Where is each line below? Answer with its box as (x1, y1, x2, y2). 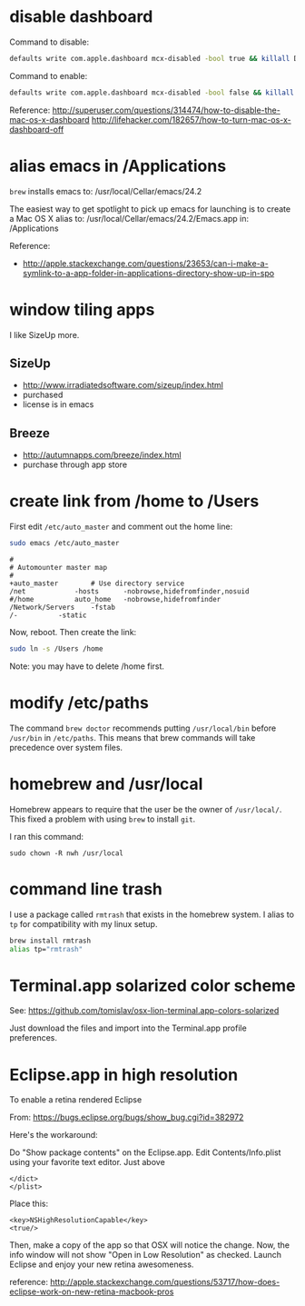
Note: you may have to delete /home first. (9, 661, 165, 672)
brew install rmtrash (9, 936, 92, 945)
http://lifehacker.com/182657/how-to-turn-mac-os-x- (91, 114, 292, 125)
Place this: (9, 1198, 48, 1210)
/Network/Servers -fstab (9, 603, 116, 612)
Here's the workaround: (9, 1130, 98, 1141)
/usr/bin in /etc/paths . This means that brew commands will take (9, 732, 256, 743)
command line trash (9, 879, 163, 899)
